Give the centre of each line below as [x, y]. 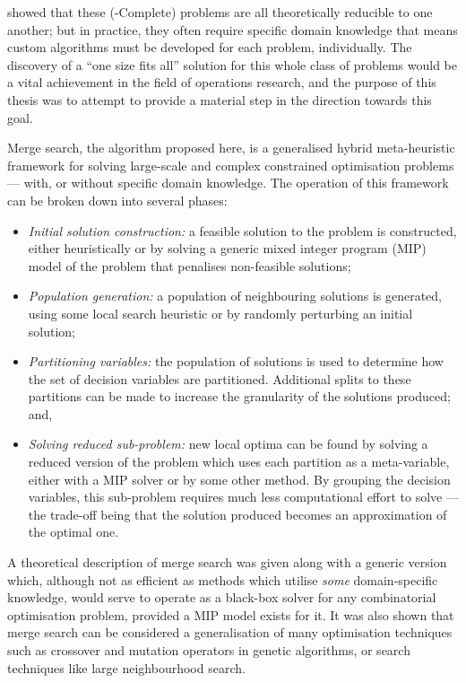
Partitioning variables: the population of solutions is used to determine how [236, 361]
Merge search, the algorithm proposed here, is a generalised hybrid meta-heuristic [231, 148]
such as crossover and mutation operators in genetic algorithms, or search [209, 650]
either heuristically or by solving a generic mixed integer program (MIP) [227, 248]
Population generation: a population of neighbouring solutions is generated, [235, 296]
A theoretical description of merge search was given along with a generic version [227, 562]
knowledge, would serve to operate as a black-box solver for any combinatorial [222, 597]
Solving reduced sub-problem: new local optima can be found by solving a [228, 444]
